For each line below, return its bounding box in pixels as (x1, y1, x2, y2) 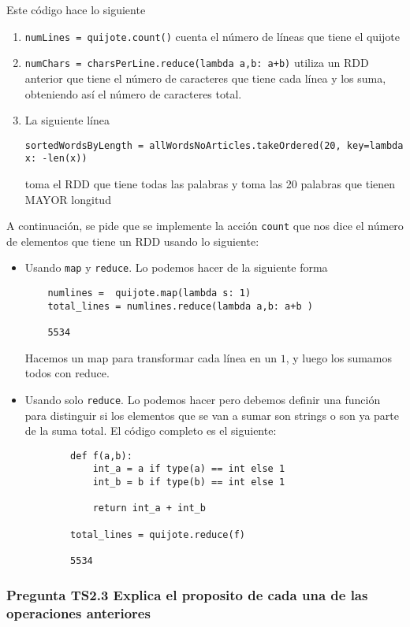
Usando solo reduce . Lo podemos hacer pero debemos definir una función (24, 391, 381, 407)
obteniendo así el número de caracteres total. (24, 85, 242, 102)
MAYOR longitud (24, 191, 111, 207)
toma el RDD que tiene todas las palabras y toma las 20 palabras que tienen (24, 176, 396, 191)
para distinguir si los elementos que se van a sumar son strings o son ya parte (24, 406, 399, 423)
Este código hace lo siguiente (6, 2, 146, 17)
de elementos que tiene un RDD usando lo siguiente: (6, 232, 259, 249)
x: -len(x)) (24, 153, 88, 165)
